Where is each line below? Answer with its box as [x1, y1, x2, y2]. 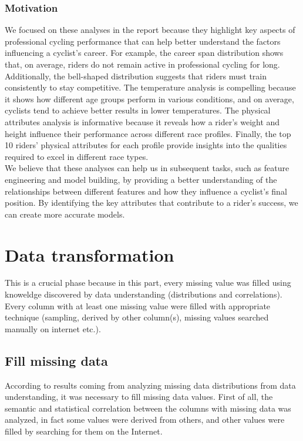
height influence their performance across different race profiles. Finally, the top [5, 127, 291, 139]
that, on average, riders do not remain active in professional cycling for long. [5, 58, 280, 70]
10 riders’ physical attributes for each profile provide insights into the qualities [5, 139, 287, 151]
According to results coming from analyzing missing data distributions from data [5, 379, 296, 391]
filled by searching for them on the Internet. [5, 425, 163, 437]
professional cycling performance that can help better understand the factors [5, 35, 281, 47]
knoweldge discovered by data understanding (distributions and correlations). [5, 288, 282, 300]
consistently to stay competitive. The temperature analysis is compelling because [5, 81, 296, 93]
